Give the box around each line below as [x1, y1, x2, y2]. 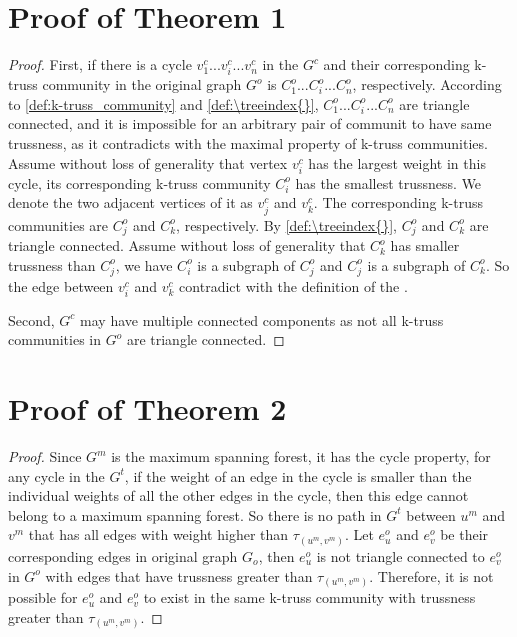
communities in [8, 329, 102, 350]
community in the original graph [42, 74, 242, 95]
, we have [115, 254, 173, 275]
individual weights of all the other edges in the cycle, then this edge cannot [8, 485, 469, 506]
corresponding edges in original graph [8, 545, 238, 566]
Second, [8, 309, 55, 330]
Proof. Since [8, 446, 82, 467]
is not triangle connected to [316, 545, 485, 566]
